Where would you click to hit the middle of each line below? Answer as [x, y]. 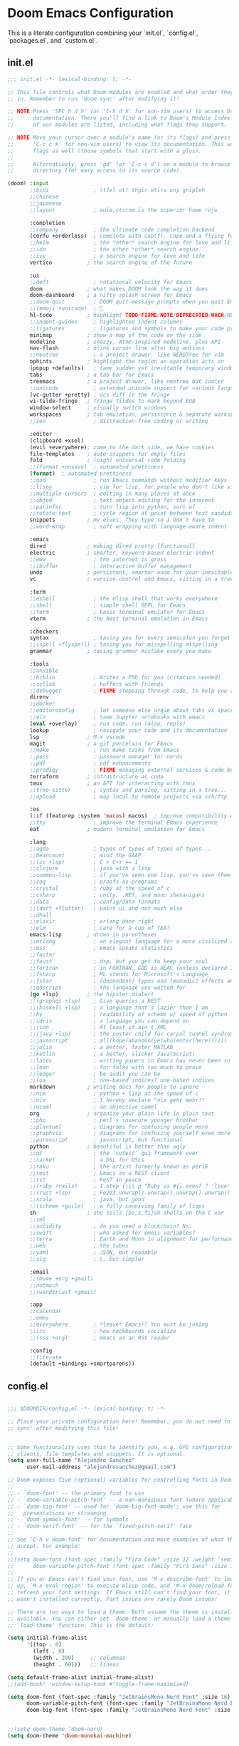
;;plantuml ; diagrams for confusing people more [119, 1126]
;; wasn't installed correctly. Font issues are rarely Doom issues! [113, 1599]
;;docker [42, 704]
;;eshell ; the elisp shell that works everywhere [124, 599]
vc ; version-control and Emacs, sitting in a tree [132, 579]
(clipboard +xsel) [57, 440]
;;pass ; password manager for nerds [106, 757]
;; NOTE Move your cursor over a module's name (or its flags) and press [119, 137]
